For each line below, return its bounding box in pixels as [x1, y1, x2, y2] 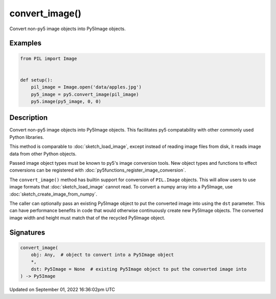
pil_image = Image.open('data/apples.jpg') [31, 84, 142, 90]
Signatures [9, 228, 45, 237]
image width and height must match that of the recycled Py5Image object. [9, 215, 166, 221]
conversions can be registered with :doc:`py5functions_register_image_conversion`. [9, 167, 186, 174]
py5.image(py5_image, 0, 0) [31, 98, 102, 104]
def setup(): [20, 77, 53, 83]
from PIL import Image [20, 55, 77, 61]
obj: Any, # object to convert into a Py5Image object [31, 252, 174, 258]
